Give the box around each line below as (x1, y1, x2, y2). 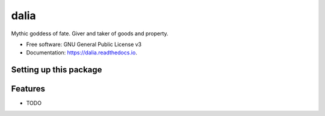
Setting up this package (11, 65, 102, 75)
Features (11, 84, 45, 94)
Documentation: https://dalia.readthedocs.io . (26, 49, 138, 56)
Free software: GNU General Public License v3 (26, 41, 142, 48)
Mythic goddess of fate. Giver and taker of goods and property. (11, 30, 169, 37)
